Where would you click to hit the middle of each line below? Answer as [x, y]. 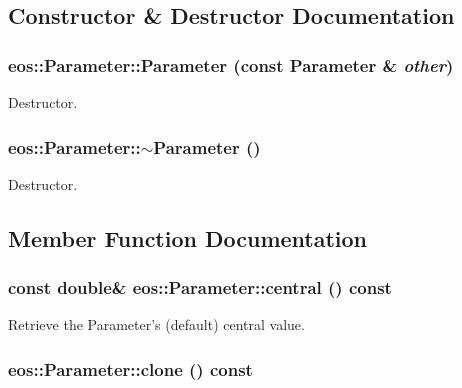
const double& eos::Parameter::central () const [200, 287]
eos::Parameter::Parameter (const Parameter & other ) [231, 64]
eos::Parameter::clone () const [130, 368]
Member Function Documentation [188, 237]
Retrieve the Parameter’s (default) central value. [156, 324]
